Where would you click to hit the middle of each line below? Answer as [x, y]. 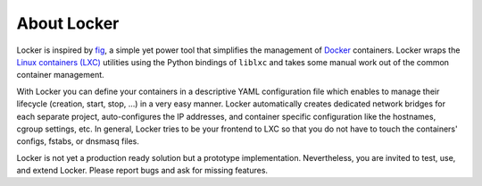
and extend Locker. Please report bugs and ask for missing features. [142, 171]
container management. [60, 75]
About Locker [68, 23]
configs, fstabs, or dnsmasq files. [78, 141]
